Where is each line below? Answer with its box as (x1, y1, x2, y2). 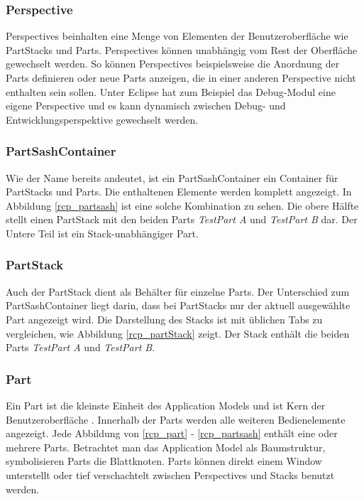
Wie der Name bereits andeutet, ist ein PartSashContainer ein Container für (6, 170, 338, 185)
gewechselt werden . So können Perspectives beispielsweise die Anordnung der (6, 56, 340, 71)
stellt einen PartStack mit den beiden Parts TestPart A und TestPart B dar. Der (6, 212, 358, 227)
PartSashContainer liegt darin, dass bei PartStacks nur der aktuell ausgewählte (6, 298, 351, 313)
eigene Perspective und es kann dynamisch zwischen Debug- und (6, 98, 286, 113)
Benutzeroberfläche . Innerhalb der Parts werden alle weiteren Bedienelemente (6, 412, 346, 426)
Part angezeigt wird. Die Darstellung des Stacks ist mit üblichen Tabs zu (6, 311, 323, 326)
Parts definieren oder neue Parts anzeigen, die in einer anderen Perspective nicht (6, 70, 356, 85)
